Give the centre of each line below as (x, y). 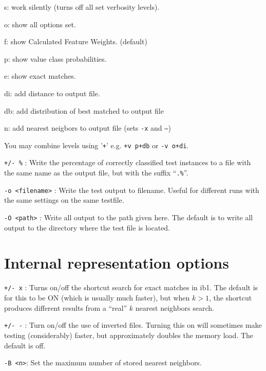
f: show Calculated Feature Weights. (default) (76, 41)
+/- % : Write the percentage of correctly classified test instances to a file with (128, 162)
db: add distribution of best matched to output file (84, 110)
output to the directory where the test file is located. (87, 227)
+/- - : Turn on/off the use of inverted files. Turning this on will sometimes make (133, 325)
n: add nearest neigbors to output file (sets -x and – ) (88, 128)
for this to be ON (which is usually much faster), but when (97, 298)
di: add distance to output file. (52, 93)
